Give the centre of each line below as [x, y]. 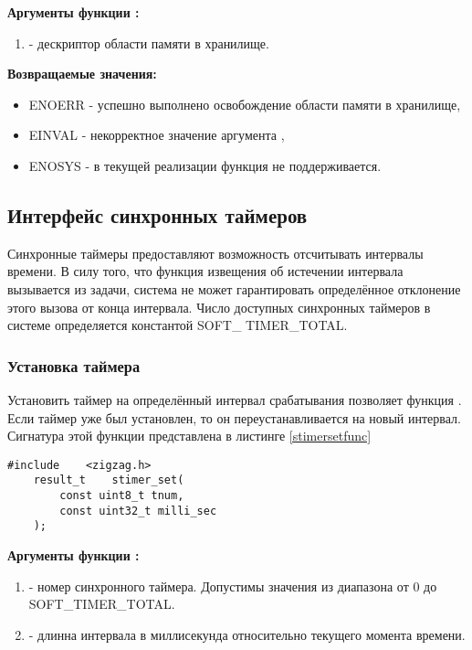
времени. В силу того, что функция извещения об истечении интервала [205, 271]
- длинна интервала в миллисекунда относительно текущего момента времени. [247, 634]
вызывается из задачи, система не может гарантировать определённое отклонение [234, 288]
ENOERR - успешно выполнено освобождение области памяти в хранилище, [245, 104]
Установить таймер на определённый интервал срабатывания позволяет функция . [235, 399]
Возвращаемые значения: [82, 74]
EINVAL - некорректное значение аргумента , [157, 135]
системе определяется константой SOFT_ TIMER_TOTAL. [178, 325]
